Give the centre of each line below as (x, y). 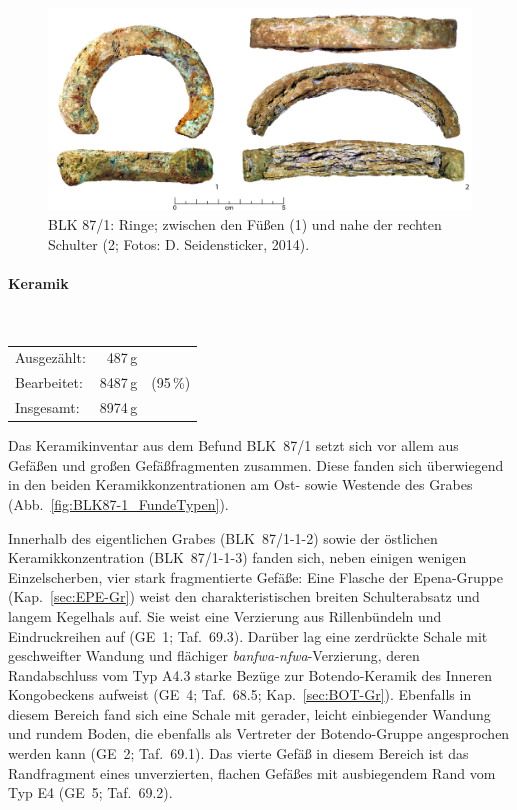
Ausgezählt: (50, 357)
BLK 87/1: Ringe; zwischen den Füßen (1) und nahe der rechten (245, 224)
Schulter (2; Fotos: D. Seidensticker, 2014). (179, 243)
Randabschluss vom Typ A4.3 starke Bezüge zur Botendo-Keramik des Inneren (250, 674)
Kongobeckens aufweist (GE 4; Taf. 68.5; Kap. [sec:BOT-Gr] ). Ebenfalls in (240, 694)
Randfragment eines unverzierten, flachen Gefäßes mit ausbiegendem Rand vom (252, 772)
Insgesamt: (47, 407)
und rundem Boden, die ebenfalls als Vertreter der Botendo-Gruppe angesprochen (259, 733)
